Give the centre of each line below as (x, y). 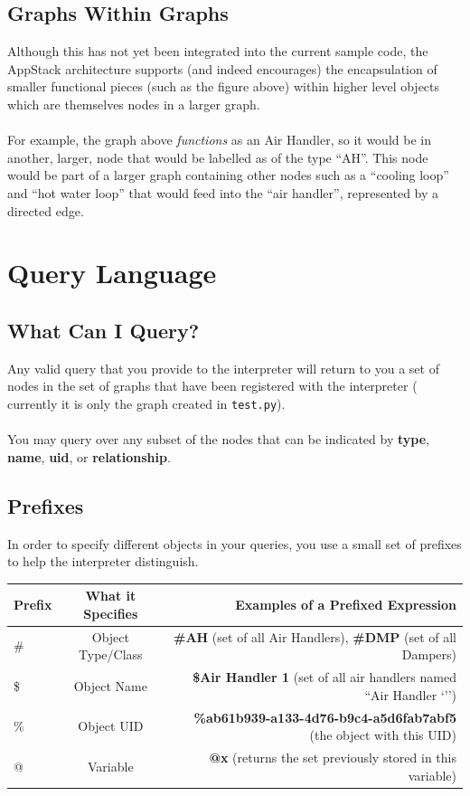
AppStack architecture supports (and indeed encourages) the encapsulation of (222, 68)
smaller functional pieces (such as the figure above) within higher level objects (224, 86)
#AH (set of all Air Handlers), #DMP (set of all (315, 636)
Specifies (111, 613)
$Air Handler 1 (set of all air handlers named (324, 677)
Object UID (111, 726)
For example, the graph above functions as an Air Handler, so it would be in (219, 140)
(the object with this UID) (383, 735)
